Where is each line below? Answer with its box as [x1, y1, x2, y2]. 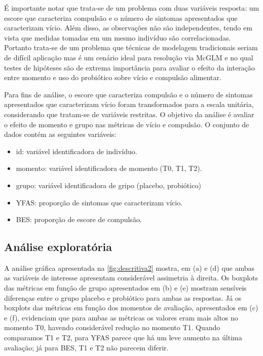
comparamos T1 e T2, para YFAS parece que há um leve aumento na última [4, 332, 242, 343]
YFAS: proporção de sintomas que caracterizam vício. [16, 197, 183, 207]
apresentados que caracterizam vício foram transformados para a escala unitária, [4, 99, 254, 110]
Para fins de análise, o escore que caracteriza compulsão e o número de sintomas [4, 89, 253, 99]
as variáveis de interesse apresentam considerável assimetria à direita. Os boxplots [4, 272, 258, 283]
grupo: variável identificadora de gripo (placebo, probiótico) [16, 180, 201, 190]
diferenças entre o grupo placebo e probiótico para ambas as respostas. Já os [4, 292, 242, 303]
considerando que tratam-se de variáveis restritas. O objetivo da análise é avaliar [4, 109, 254, 119]
